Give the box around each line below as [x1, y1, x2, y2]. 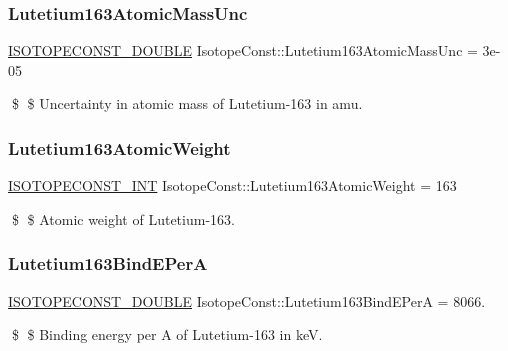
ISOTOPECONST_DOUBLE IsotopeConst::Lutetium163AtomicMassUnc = [8, 40, 478, 61]
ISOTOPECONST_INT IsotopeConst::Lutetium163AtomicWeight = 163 [8, 175, 457, 196]
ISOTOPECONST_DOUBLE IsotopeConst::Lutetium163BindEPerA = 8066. [8, 290, 486, 311]
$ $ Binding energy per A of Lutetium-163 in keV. [11, 324, 323, 345]
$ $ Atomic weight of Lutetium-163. [11, 208, 235, 229]
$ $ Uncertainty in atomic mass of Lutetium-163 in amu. [11, 93, 363, 114]
